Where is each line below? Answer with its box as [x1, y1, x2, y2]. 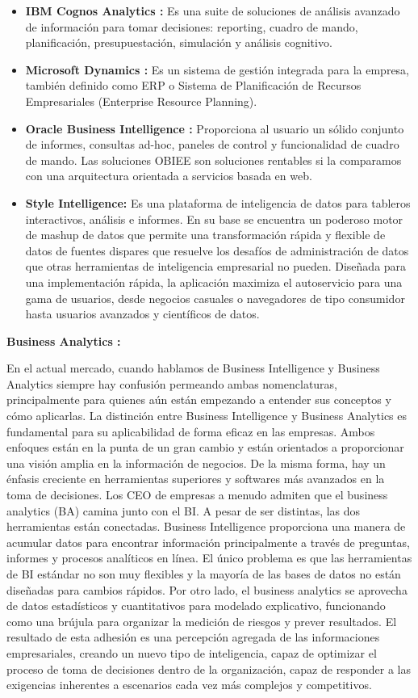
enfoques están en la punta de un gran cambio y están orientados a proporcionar [6, 439, 404, 456]
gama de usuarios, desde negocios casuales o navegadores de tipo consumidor [25, 289, 405, 306]
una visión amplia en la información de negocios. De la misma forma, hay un [6, 454, 386, 471]
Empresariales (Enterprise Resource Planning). [25, 92, 257, 109]
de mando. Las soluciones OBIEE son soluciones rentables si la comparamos [25, 151, 402, 168]
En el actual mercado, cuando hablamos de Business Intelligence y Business [6, 360, 380, 376]
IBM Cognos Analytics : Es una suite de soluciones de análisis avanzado [25, 2, 400, 19]
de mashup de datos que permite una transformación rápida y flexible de [25, 226, 386, 243]
